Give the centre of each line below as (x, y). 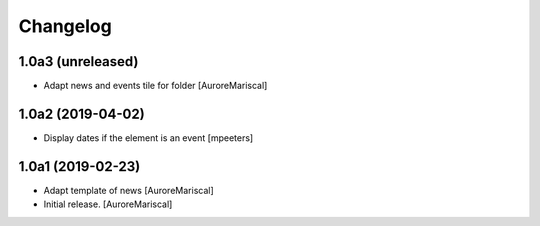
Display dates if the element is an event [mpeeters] (148, 137)
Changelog (65, 26)
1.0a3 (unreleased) (78, 61)
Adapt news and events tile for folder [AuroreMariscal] (155, 86)
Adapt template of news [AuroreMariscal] (128, 190)
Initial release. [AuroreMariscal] (108, 204)
